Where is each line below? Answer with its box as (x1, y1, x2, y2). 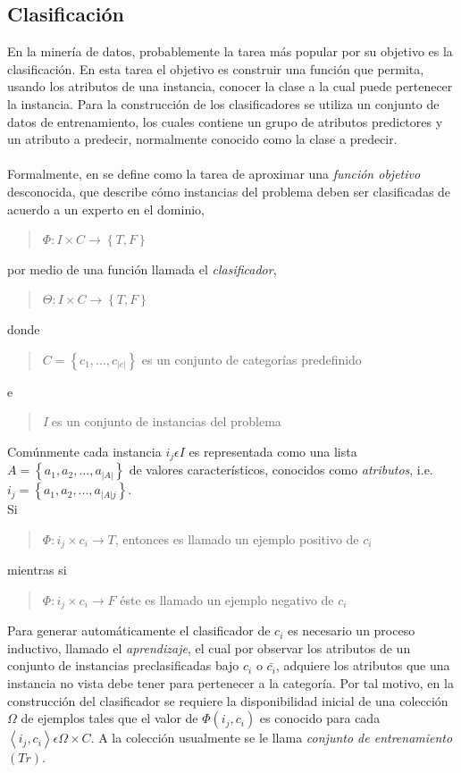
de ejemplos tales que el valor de (21, 709, 198, 727)
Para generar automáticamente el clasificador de (7, 621, 271, 640)
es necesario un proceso (287, 621, 415, 640)
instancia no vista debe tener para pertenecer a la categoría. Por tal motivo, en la (7, 674, 454, 693)
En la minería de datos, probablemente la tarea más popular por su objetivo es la (7, 42, 453, 61)
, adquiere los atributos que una (275, 656, 450, 675)
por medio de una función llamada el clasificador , (7, 259, 277, 278)
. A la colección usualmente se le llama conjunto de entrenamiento (90, 728, 453, 747)
